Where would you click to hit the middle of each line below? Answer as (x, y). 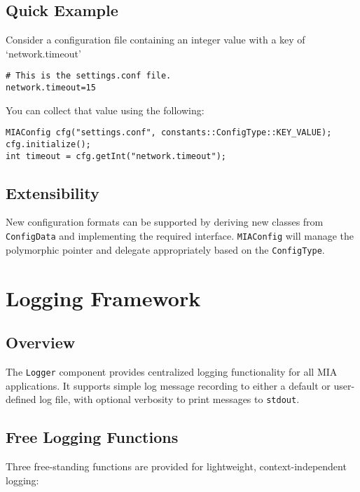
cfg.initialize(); (48, 144)
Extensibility (53, 192)
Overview (41, 342)
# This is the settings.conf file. (89, 76)
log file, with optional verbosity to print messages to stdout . (169, 399)
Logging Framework (103, 298)
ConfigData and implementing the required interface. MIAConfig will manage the (180, 236)
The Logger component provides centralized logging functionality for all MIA (172, 371)
